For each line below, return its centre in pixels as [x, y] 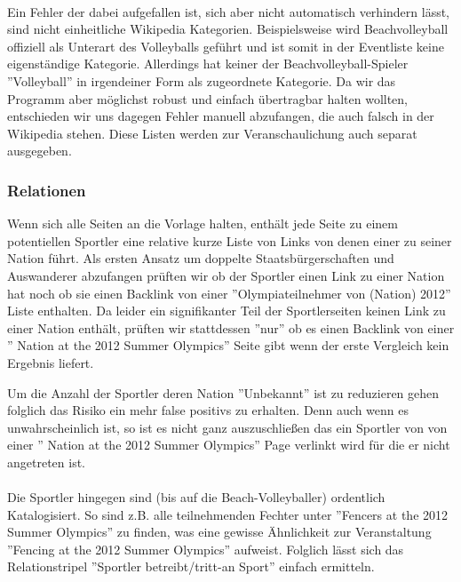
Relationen [47, 190]
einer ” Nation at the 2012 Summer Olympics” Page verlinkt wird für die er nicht [229, 445]
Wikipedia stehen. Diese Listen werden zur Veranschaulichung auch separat [212, 133]
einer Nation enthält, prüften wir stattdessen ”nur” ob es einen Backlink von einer [231, 327]
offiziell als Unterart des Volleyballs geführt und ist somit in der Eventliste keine [226, 46]
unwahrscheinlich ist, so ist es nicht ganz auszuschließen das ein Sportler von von [227, 427]
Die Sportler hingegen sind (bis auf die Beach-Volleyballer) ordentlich [196, 497]
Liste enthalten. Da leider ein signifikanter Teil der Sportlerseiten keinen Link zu [227, 311]
